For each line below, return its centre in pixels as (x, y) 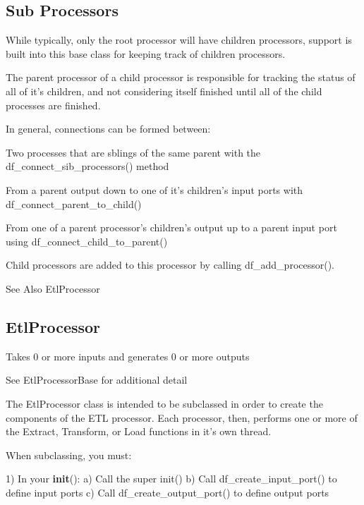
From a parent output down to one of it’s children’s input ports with (154, 189)
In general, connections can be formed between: (108, 129)
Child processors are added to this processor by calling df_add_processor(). (170, 265)
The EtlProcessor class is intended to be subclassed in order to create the (164, 403)
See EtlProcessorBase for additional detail (97, 380)
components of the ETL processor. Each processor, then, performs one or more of (182, 417)
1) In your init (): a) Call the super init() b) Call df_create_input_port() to (171, 479)
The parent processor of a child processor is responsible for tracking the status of (181, 77)
